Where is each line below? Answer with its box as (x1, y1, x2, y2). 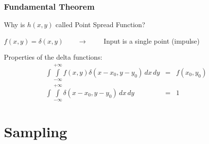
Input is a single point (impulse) (104, 35, 200, 46)
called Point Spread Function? (55, 19, 145, 30)
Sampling (4, 121, 68, 141)
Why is (4, 19, 25, 30)
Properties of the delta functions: (4, 52, 103, 62)
